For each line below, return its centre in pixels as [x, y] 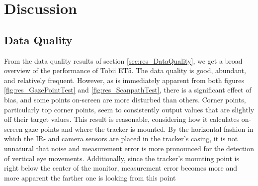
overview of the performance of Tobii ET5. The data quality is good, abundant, [125, 70]
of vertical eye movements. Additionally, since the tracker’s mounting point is [122, 158]
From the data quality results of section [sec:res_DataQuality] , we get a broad [123, 60]
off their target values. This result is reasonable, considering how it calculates [122, 119]
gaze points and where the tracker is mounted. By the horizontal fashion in [139, 129]
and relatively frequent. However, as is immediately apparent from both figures [124, 80]
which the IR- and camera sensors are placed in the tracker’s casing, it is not [121, 139]
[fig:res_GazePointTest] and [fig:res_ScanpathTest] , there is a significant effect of [128, 90]
